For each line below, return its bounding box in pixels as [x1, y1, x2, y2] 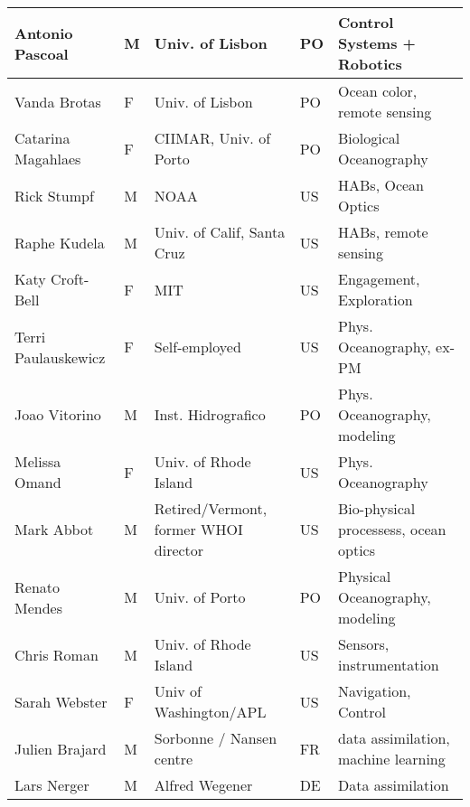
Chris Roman [14, 643, 99, 665]
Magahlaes [14, 148, 81, 169]
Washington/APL [154, 701, 267, 722]
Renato [14, 576, 61, 597]
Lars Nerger [14, 774, 89, 795]
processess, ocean [338, 519, 446, 540]
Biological [338, 127, 400, 148]
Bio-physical [338, 498, 416, 519]
